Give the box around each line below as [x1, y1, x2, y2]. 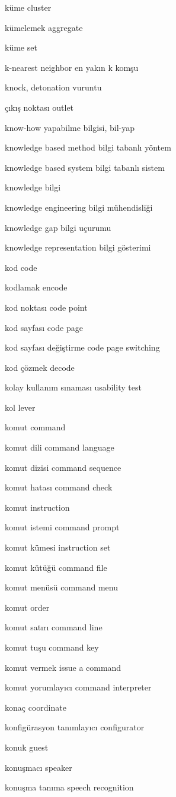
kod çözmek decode [5, 361, 75, 373]
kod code [5, 261, 37, 273]
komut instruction [5, 501, 70, 513]
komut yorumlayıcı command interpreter [5, 681, 152, 693]
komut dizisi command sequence [5, 461, 121, 473]
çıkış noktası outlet [5, 101, 74, 113]
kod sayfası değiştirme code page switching [5, 341, 160, 354]
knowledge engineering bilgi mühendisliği [5, 201, 153, 213]
